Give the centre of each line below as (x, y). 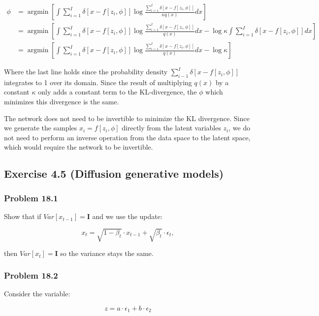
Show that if (23, 216)
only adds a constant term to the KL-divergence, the (117, 92)
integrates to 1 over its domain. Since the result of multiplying (98, 82)
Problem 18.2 (31, 275)
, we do (239, 128)
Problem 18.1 (31, 198)
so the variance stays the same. (107, 253)
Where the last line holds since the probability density (86, 72)
